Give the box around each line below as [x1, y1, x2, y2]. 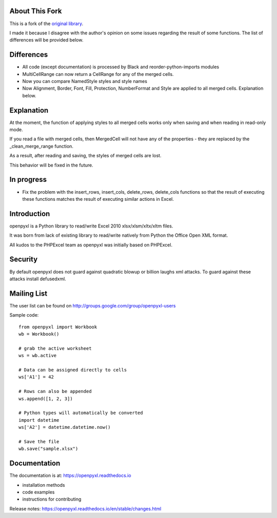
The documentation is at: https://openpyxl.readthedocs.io [9, 472, 131, 479]
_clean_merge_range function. [9, 143, 74, 149]
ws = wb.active [18, 353, 57, 359]
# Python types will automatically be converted [18, 410, 143, 416]
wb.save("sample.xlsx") [18, 446, 78, 452]
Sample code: [9, 312, 39, 318]
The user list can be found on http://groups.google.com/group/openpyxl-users [9, 302, 176, 308]
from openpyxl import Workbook [18, 324, 97, 330]
